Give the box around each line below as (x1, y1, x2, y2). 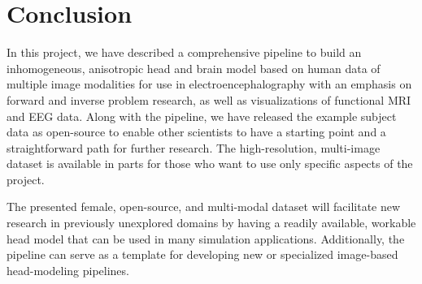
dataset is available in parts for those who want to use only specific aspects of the (7, 155, 413, 172)
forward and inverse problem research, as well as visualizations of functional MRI (7, 91, 411, 108)
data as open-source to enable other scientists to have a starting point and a (7, 123, 386, 140)
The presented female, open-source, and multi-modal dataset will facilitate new (7, 198, 401, 215)
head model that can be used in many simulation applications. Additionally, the (7, 230, 405, 247)
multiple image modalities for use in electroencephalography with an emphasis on (7, 75, 412, 93)
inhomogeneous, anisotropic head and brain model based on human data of (7, 59, 381, 76)
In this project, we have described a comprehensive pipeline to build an (7, 44, 362, 61)
